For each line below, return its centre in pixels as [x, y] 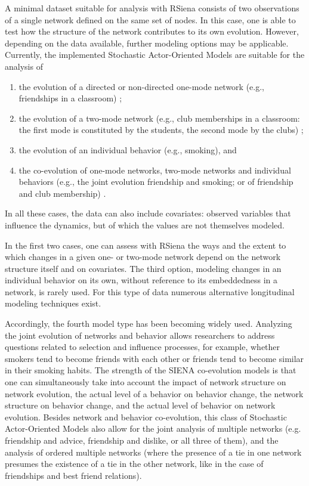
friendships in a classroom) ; [70, 98]
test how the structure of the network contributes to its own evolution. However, [152, 31]
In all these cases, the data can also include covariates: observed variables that [148, 213]
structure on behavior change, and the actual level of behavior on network [140, 405]
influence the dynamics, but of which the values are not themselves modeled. [145, 225]
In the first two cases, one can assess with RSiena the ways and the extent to [146, 245]
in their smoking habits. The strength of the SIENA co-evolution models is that [151, 370]
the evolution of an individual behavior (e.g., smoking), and [128, 149]
